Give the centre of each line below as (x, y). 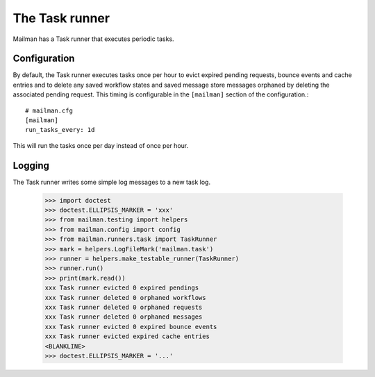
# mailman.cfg (49, 110)
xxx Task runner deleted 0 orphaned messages (124, 317)
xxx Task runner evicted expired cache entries (127, 336)
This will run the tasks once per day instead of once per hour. (101, 145)
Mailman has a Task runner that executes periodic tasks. (93, 39)
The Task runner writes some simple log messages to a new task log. (112, 182)
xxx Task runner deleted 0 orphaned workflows (125, 298)
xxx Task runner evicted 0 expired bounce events (131, 327)
